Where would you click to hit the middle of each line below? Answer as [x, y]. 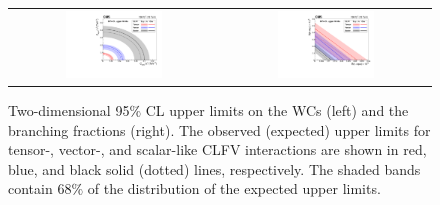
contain [30, 188]
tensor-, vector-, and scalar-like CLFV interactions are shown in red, [217, 149]
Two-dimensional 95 [69, 110]
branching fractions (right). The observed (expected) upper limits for [219, 129]
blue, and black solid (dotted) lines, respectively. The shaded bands [214, 168]
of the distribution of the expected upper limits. [234, 188]
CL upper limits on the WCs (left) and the [277, 110]
